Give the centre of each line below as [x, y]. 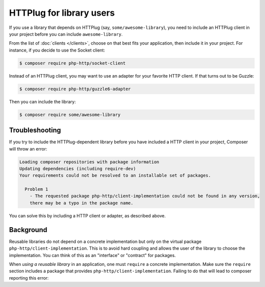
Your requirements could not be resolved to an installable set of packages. [115, 176]
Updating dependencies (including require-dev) [78, 169]
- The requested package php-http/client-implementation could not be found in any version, [145, 196]
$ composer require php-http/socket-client [73, 63]
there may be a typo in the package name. [81, 203]
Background [28, 230]
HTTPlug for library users [62, 13]
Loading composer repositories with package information [89, 162]
